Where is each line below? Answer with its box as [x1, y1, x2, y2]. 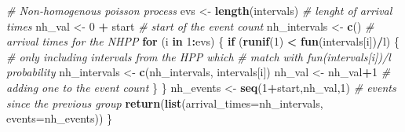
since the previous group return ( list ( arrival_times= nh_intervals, [6, 94, 323, 111]
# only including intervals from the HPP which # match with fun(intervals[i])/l [6, 48, 391, 64]
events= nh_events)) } [6, 110, 113, 126]
